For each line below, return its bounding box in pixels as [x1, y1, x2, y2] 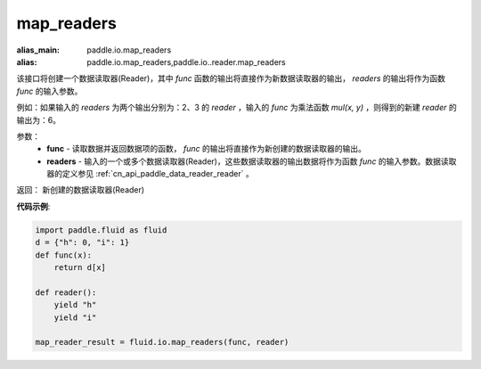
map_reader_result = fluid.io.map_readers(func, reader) [35, 337, 289, 348]
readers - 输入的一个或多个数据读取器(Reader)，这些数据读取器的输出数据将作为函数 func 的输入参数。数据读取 [46, 156, 457, 167]
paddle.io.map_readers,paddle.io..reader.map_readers [86, 56, 286, 67]
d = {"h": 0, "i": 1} [35, 237, 130, 248]
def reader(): [35, 287, 97, 298]
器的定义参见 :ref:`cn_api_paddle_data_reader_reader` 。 [46, 168, 254, 179]
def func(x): [35, 250, 93, 260]
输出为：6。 [16, 114, 61, 125]
